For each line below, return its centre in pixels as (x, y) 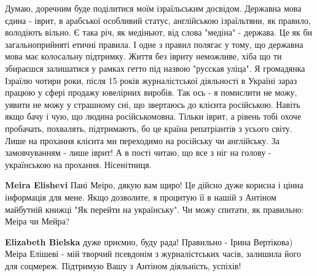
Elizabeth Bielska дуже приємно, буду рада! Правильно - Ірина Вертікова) (149, 241)
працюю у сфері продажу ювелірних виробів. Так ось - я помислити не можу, (151, 92)
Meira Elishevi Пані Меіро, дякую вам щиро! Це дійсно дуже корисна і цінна (154, 185)
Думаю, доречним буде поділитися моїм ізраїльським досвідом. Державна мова (153, 8)
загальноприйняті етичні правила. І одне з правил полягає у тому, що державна (154, 44)
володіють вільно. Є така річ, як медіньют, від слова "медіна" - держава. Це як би (159, 32)
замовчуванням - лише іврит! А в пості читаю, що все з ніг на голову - (138, 152)
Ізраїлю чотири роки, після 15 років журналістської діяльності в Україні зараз (151, 80)
